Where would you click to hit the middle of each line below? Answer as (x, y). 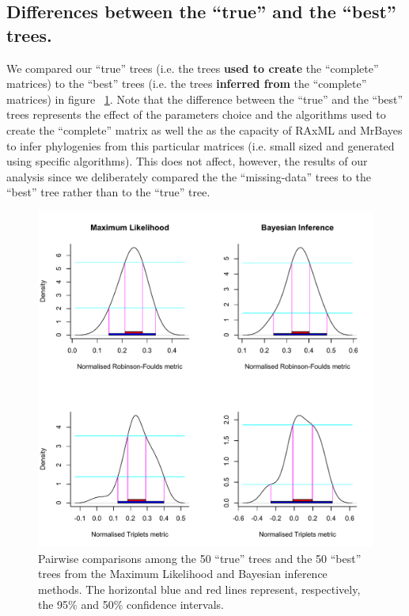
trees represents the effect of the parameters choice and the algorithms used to (196, 114)
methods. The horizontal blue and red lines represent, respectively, (199, 589)
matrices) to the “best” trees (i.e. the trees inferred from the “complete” (187, 84)
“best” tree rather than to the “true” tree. (108, 192)
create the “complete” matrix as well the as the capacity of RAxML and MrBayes (204, 129)
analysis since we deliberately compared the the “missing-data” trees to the (189, 176)
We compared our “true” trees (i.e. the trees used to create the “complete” (193, 68)
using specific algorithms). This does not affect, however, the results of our (187, 161)
